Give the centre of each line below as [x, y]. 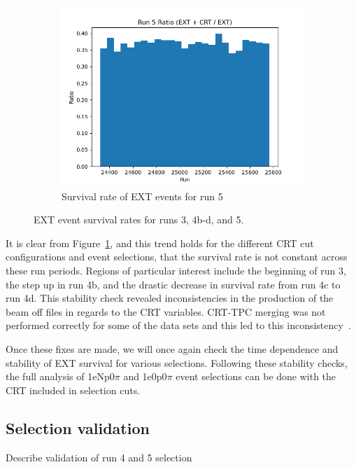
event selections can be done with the [256, 376]
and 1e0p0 [145, 376]
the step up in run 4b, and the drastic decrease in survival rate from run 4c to [173, 284]
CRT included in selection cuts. [73, 390]
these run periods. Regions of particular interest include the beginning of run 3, [176, 270]
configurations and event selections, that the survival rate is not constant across [177, 257]
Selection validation [78, 427]
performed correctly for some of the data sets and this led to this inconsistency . [178, 325]
